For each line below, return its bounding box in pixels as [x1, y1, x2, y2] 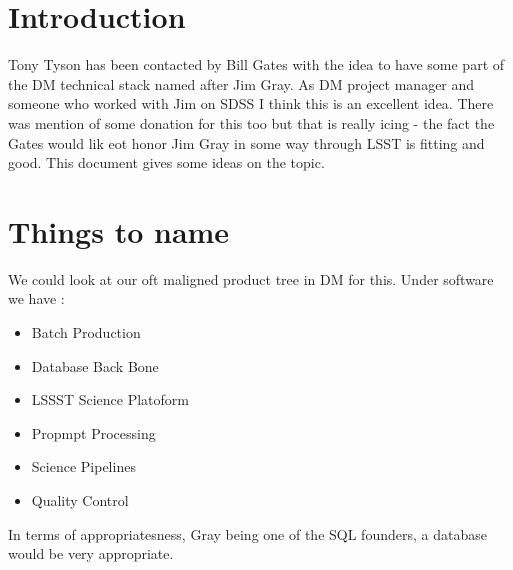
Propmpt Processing [31, 422, 156, 443]
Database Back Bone [31, 355, 159, 376]
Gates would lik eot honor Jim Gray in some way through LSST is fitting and [8, 132, 485, 153]
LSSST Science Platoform [31, 389, 189, 410]
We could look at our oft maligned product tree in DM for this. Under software [8, 268, 494, 289]
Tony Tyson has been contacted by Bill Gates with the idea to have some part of [8, 54, 505, 75]
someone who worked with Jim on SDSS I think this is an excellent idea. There [8, 93, 494, 114]
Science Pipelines [31, 456, 136, 477]
